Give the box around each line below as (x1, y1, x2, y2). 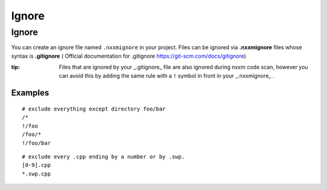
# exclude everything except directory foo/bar (22, 105, 166, 112)
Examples (11, 88, 50, 98)
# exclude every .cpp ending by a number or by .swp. (22, 153, 185, 160)
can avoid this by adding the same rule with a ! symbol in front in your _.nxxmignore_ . (59, 72, 275, 79)
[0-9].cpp (22, 161, 51, 169)
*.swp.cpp (22, 170, 51, 177)
